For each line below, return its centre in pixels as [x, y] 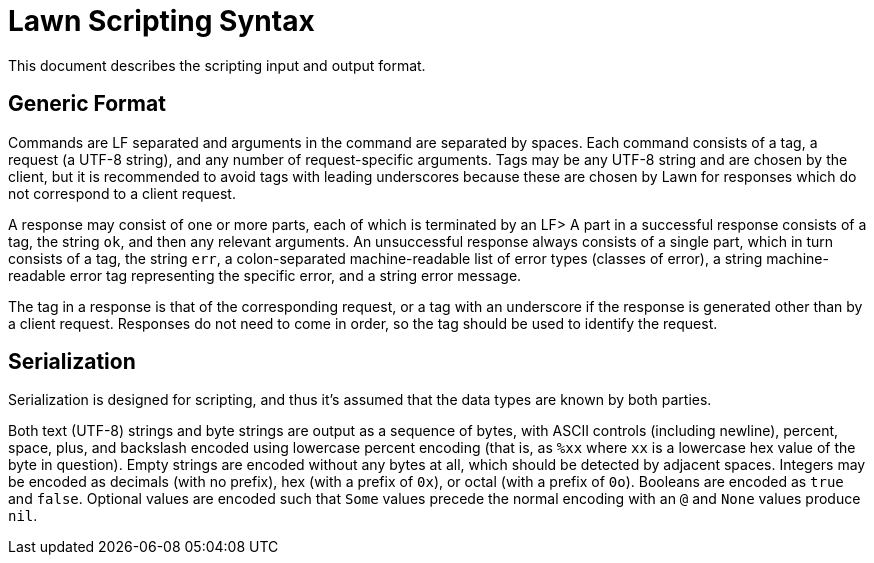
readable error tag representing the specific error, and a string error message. [265, 275]
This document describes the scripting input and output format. [217, 65]
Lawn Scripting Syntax [161, 21]
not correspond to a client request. [122, 193]
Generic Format [87, 104]
